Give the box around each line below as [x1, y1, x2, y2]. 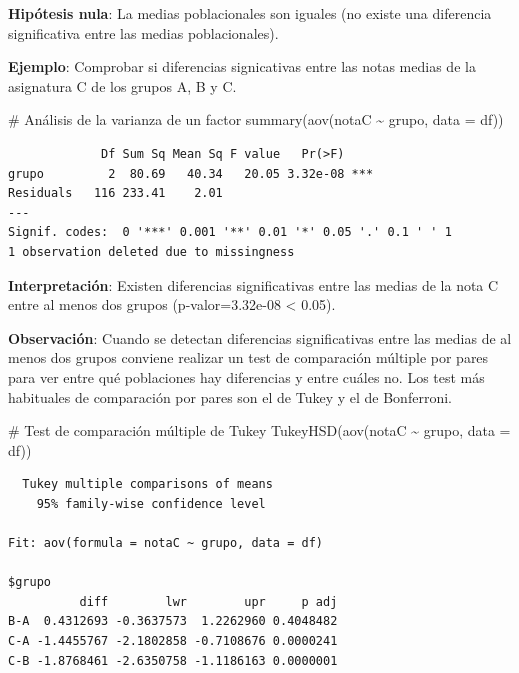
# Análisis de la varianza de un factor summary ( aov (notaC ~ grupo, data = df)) [8, 109, 504, 130]
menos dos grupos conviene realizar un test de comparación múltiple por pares [8, 347, 489, 368]
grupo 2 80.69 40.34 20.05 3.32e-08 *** [8, 166, 374, 181]
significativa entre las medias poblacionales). [8, 22, 279, 43]
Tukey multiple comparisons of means [22, 477, 273, 492]
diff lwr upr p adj [79, 594, 338, 609]
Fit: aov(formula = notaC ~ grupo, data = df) [8, 536, 323, 551]
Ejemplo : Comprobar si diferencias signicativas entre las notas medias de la [8, 56, 476, 77]
